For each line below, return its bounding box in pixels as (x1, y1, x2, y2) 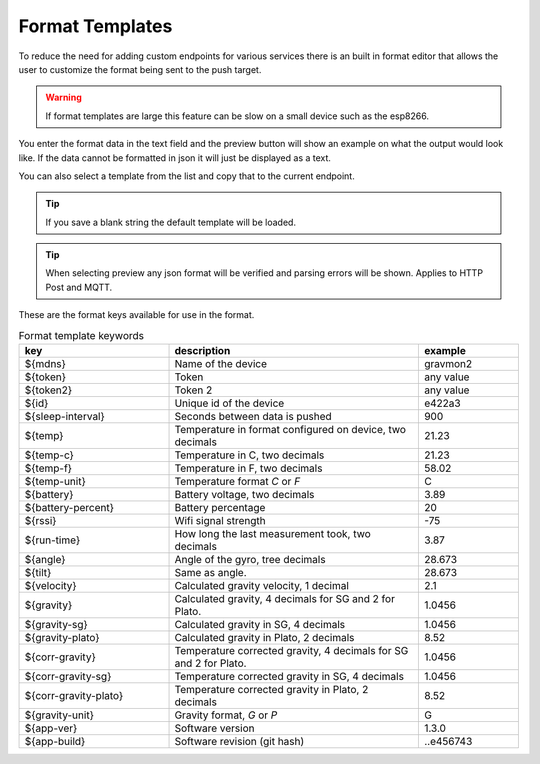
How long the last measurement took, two (174, 527, 372, 540)
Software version (174, 721, 255, 735)
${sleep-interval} (24, 410, 105, 423)
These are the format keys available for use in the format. (18, 309, 255, 321)
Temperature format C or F (174, 475, 301, 488)
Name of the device (174, 357, 267, 370)
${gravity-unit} (24, 708, 95, 722)
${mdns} (24, 357, 67, 370)
